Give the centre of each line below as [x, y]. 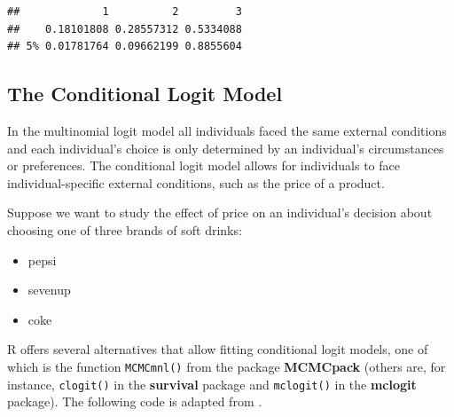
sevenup [49, 290]
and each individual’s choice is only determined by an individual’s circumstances [226, 148]
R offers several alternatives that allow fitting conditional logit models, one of [218, 349]
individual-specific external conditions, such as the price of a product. [196, 182]
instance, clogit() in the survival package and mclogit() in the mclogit [212, 384]
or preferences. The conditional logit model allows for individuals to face [204, 165]
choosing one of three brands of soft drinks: [125, 229]
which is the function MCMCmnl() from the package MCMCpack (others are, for [227, 366]
